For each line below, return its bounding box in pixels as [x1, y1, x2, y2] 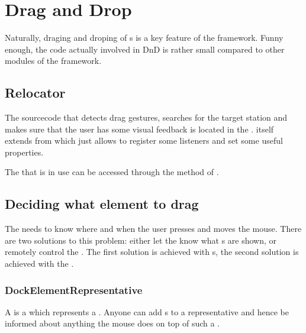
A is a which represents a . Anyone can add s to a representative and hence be [5, 305, 289, 318]
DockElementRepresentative [5, 282, 143, 297]
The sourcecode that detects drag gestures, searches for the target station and [5, 111, 288, 124]
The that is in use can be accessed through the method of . [5, 166, 219, 178]
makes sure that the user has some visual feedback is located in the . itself [5, 122, 274, 135]
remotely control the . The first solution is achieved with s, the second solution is [5, 245, 299, 258]
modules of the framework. [5, 54, 102, 67]
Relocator [5, 83, 66, 102]
